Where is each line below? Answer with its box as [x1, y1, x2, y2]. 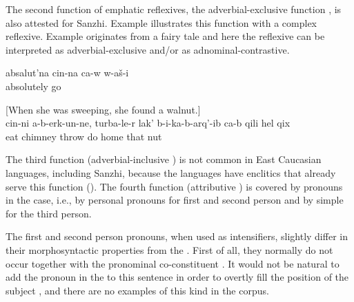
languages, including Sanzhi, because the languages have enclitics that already [6, 165, 336, 180]
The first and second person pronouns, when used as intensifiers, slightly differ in [6, 229, 348, 244]
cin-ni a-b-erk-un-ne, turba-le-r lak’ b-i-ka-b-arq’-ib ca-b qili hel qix [6, 116, 291, 130]
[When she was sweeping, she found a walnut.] [6, 102, 201, 116]
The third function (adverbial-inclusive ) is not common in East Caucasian [6, 152, 322, 166]
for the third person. [6, 206, 92, 220]
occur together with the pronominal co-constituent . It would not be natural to [6, 256, 340, 270]
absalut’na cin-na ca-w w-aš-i [6, 65, 129, 80]
